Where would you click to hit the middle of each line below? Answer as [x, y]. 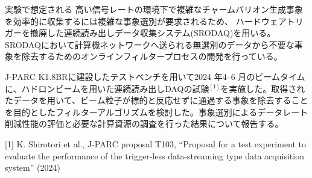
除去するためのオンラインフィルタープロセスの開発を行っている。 [152, 56]
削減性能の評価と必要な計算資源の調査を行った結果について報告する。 [144, 124]
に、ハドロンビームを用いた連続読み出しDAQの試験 [107, 88]
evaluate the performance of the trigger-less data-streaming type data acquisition [154, 155]
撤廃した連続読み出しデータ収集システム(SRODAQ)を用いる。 [153, 33]
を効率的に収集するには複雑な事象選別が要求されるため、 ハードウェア [146, 21]
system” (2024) [33, 167]
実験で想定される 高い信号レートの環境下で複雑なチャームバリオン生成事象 [154, 9]
